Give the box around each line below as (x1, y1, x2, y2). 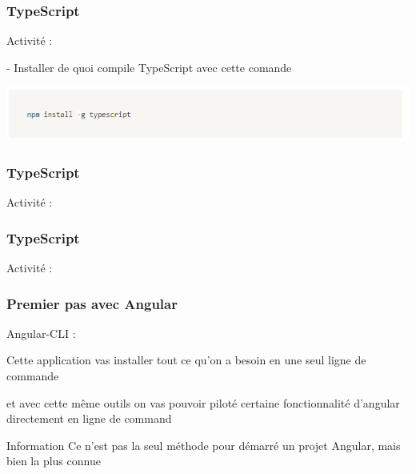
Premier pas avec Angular (6, 293, 178, 313)
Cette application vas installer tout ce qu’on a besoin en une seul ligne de (6, 351, 366, 368)
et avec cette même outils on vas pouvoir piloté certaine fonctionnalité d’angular (6, 394, 400, 411)
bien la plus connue (6, 452, 101, 469)
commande (6, 368, 59, 384)
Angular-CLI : (6, 324, 76, 341)
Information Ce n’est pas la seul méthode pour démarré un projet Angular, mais (6, 436, 401, 453)
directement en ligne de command (6, 410, 172, 427)
